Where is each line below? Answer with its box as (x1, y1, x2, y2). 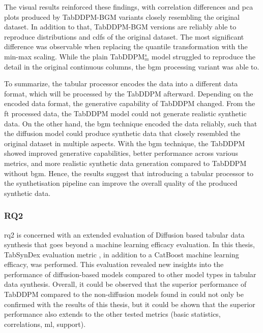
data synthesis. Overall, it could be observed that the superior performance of (4, 279, 247, 289)
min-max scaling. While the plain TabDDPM (4, 51, 145, 61)
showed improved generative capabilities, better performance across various (4, 148, 238, 158)
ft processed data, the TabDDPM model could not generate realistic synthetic (4, 108, 247, 118)
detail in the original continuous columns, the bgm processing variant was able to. (4, 61, 259, 72)
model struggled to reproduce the (152, 51, 256, 61)
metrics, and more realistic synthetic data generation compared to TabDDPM (4, 157, 247, 168)
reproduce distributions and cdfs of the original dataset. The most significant (4, 31, 244, 42)
